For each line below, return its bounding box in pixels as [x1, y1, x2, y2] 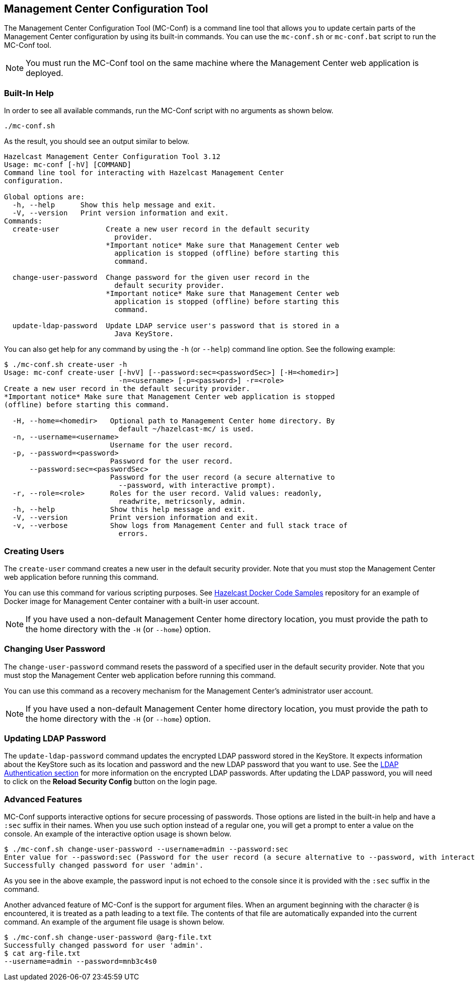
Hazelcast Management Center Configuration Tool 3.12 [4, 153, 220, 161]
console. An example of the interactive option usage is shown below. [4, 829, 231, 839]
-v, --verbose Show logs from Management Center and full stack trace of [12, 521, 348, 530]
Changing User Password [4, 644, 106, 654]
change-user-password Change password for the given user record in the [12, 273, 309, 282]
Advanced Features [4, 794, 83, 804]
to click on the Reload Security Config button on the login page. [4, 777, 217, 786]
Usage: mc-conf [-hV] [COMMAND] [4, 161, 131, 169]
